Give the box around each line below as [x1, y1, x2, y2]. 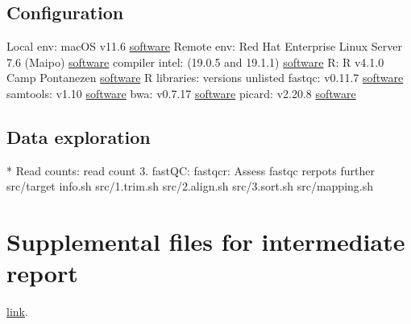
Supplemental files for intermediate [6, 225, 405, 258]
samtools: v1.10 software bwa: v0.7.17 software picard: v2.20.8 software [6, 84, 356, 101]
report [6, 256, 78, 289]
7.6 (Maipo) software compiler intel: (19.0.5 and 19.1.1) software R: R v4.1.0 [6, 53, 384, 70]
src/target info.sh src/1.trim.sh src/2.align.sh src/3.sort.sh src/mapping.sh [6, 178, 374, 195]
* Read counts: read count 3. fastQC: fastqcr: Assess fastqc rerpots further [6, 162, 375, 178]
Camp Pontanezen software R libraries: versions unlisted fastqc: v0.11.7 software [6, 69, 404, 86]
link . [6, 303, 28, 320]
